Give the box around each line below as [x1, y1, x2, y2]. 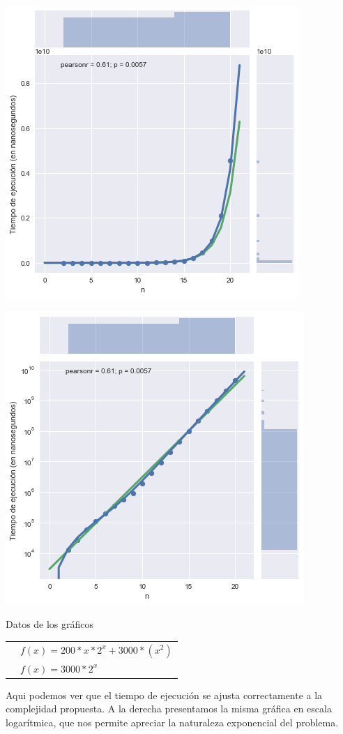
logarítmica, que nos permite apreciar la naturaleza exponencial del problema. [6, 715, 339, 730]
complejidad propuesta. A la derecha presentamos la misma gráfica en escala [6, 701, 332, 716]
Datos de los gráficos [6, 617, 94, 631]
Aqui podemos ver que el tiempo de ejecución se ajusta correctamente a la [6, 687, 323, 702]
